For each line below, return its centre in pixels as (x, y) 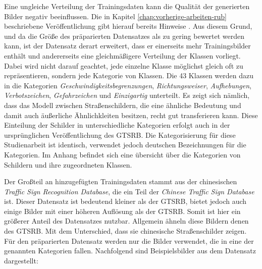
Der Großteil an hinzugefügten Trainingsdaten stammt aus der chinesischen (121, 181)
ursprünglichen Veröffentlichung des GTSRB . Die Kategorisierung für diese (120, 134)
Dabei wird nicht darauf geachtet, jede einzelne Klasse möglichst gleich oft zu (124, 65)
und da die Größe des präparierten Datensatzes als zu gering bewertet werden (124, 36)
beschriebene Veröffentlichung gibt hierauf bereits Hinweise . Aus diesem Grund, (128, 26)
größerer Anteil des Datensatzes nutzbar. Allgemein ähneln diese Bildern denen (126, 221)
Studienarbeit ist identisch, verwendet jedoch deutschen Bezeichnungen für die (125, 145)
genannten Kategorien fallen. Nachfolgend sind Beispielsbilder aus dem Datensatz (130, 251)
